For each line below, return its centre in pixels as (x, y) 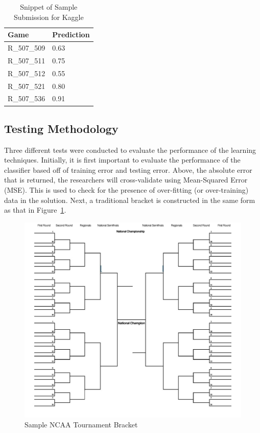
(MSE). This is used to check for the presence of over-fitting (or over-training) (126, 190)
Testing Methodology (61, 128)
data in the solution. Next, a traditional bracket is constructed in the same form (130, 200)
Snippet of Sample (49, 7)
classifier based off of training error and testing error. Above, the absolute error (128, 169)
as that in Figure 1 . (35, 210)
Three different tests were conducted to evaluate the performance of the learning (130, 150)
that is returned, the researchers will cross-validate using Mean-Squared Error (126, 180)
